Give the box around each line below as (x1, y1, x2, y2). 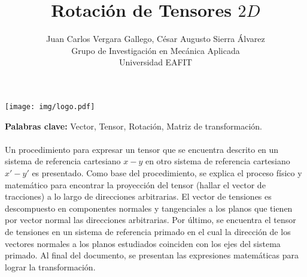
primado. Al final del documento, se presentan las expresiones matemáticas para (5, 249, 299, 261)
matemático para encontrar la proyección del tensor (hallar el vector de (5, 178, 266, 191)
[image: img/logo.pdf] (5, 102, 95, 111)
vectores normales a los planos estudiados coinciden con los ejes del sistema (5, 237, 281, 249)
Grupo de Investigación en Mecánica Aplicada (71, 44, 240, 56)
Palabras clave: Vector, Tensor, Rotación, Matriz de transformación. (5, 119, 262, 132)
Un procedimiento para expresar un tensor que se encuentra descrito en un (5, 143, 279, 155)
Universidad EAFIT (119, 56, 192, 68)
